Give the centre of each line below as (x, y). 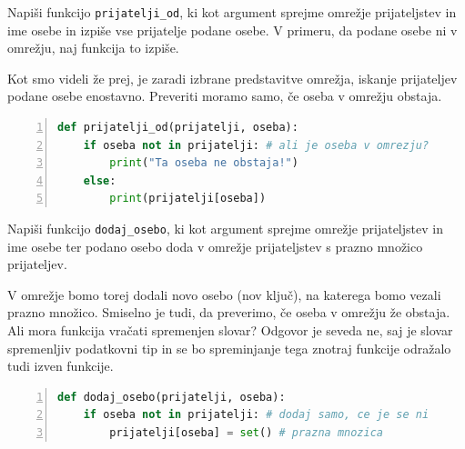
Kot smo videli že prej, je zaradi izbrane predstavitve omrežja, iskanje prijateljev (232, 78)
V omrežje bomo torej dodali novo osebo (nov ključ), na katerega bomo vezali (224, 294)
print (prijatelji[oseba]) (188, 199)
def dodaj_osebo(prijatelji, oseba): (172, 397)
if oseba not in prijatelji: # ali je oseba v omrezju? (256, 145)
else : (100, 180)
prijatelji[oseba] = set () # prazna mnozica (246, 433)
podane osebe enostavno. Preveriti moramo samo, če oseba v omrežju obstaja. (225, 96)
